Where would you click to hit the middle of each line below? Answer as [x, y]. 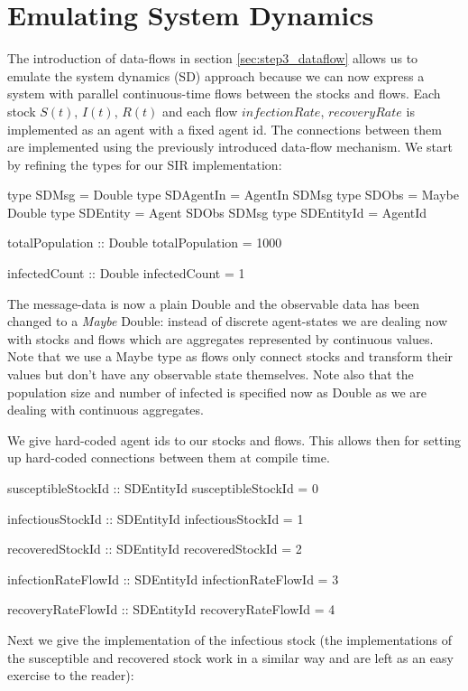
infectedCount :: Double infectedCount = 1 [126, 273]
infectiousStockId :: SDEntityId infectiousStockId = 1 [156, 518]
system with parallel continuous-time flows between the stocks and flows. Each [224, 93]
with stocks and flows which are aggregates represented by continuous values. [220, 338]
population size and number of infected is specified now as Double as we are [217, 392]
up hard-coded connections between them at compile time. [169, 458]
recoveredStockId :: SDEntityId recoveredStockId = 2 [155, 549]
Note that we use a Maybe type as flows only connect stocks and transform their [230, 356]
